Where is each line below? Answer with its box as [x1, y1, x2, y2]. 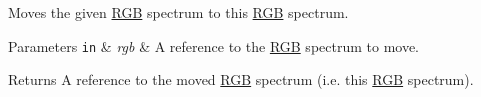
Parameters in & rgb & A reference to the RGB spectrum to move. [8, 35, 420, 56]
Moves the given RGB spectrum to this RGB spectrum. [8, 2, 349, 22]
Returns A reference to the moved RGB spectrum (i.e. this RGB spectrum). [8, 69, 474, 90]
